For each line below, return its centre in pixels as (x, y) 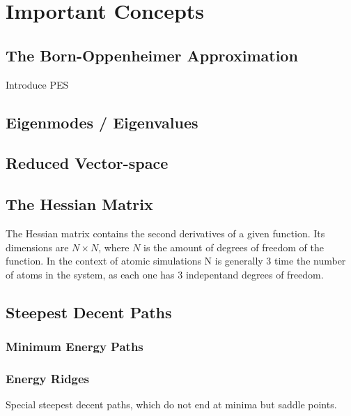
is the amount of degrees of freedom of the (234, 247)
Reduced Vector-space (87, 163)
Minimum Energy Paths (75, 347)
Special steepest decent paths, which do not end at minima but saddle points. (171, 404)
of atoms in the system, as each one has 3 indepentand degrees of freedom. (165, 274)
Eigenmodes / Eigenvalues (102, 122)
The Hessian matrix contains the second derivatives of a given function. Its (165, 233)
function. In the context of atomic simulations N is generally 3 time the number (176, 261)
